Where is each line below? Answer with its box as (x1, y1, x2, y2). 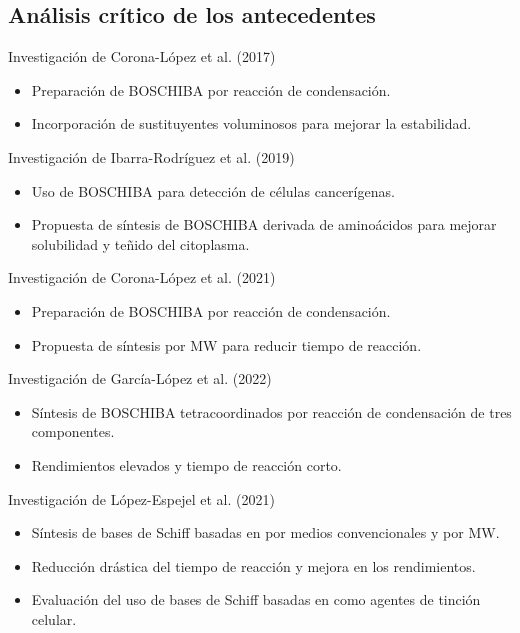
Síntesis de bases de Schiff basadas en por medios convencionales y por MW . (31, 522, 500, 543)
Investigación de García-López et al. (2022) (8, 368, 272, 389)
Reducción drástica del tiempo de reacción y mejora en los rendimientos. (31, 555, 476, 576)
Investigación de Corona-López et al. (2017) (8, 46, 276, 67)
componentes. (31, 421, 115, 442)
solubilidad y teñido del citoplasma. (31, 233, 250, 254)
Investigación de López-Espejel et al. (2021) (8, 488, 275, 509)
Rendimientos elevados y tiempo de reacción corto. (31, 454, 342, 475)
